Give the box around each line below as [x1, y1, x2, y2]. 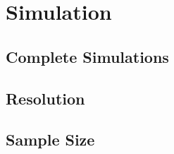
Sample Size [6, 129, 95, 150]
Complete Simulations [6, 45, 169, 67]
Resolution [6, 87, 85, 109]
